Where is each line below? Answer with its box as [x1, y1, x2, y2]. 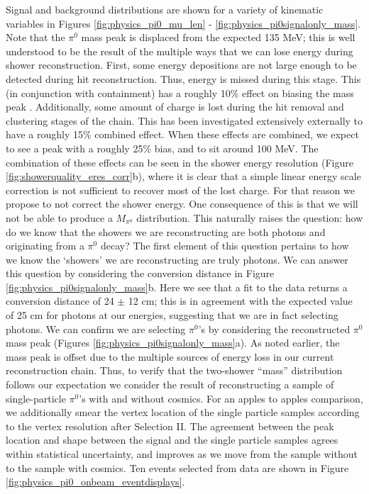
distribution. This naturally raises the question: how [136, 210, 363, 225]
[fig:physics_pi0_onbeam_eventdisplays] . [6, 474, 185, 489]
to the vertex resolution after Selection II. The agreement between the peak [6, 418, 334, 433]
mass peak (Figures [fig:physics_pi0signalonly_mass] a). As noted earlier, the [6, 335, 340, 350]
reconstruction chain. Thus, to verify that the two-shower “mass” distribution [6, 363, 343, 378]
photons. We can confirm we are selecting [6, 321, 186, 336]
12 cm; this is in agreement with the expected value [128, 293, 353, 308]
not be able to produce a [6, 210, 113, 225]
